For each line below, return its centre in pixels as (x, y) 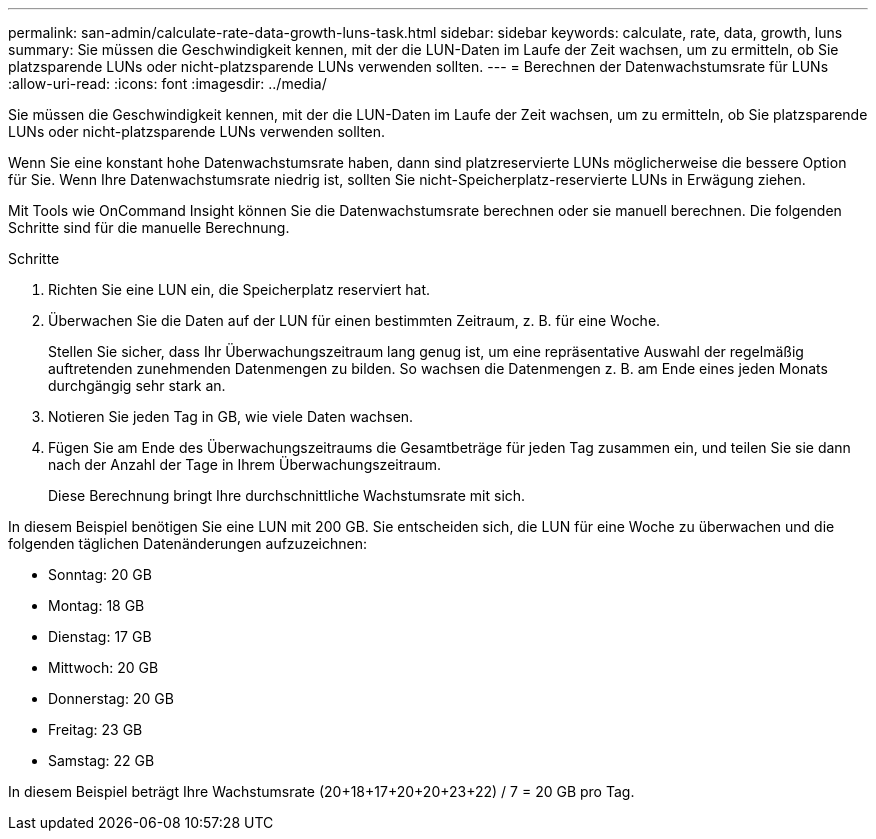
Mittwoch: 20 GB (103, 667)
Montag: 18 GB (96, 605)
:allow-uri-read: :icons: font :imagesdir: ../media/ (167, 83)
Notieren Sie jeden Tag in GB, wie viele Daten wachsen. (231, 416)
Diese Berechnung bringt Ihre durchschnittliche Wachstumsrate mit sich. (287, 495)
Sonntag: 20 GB (100, 574)
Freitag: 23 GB (95, 729)
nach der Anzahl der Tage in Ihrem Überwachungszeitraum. (244, 464)
